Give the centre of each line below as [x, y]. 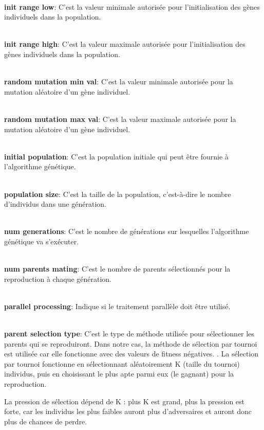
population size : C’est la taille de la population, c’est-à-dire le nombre [118, 194]
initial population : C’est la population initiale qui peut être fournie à [116, 156]
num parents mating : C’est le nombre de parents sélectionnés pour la [117, 269]
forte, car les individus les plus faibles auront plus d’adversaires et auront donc [128, 411]
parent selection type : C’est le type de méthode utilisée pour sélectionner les [129, 334]
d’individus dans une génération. [55, 204]
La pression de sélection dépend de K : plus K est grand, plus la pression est [125, 401]
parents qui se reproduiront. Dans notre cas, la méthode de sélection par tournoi [131, 343]
